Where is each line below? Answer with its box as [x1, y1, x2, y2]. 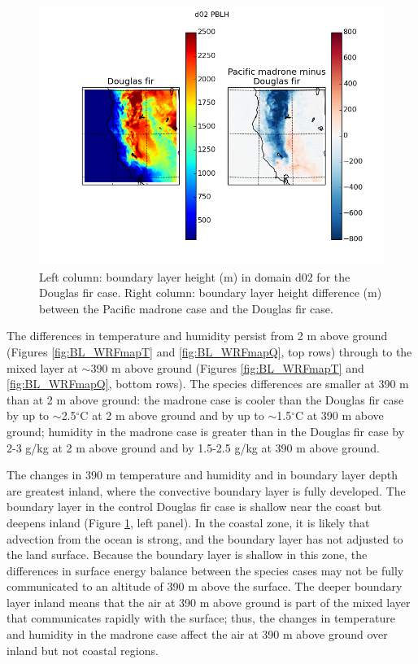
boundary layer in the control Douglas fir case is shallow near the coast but [7, 498, 382, 515]
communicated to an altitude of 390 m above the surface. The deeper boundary [7, 578, 403, 595]
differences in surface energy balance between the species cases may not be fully [7, 561, 404, 579]
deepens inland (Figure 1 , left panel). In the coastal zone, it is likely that [7, 513, 370, 531]
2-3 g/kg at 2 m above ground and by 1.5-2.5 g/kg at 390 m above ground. [7, 439, 380, 456]
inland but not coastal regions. [7, 641, 159, 658]
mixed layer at [7, 359, 78, 376]
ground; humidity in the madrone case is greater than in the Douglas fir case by [7, 422, 405, 439]
